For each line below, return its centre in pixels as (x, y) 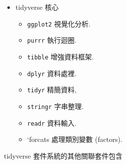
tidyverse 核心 (37, 7)
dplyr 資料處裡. (52, 73)
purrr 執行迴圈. (52, 40)
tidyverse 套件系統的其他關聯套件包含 (63, 155)
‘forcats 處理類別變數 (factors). (75, 139)
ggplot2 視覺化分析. (59, 23)
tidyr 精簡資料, (52, 90)
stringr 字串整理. (55, 106)
